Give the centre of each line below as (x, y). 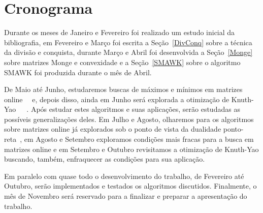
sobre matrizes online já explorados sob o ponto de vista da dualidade (113, 129)
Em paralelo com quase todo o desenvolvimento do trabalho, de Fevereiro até (124, 176)
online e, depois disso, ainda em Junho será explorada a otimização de (117, 99)
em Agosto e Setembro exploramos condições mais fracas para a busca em (139, 139)
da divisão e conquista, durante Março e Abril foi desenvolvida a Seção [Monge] (128, 52)
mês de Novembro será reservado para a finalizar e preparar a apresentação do (126, 196)
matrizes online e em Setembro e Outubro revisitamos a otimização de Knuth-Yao (131, 149)
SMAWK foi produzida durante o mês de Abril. (78, 72)
